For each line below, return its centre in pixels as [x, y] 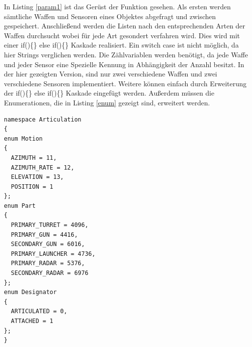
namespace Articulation [43, 119]
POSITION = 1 [32, 186]
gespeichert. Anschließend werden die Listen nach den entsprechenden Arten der [125, 26]
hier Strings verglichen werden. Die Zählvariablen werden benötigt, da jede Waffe [126, 54]
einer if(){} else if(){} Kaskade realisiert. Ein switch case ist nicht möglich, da [121, 45]
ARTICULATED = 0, [39, 311]
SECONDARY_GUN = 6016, [48, 244]
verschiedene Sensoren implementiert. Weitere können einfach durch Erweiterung [125, 83]
